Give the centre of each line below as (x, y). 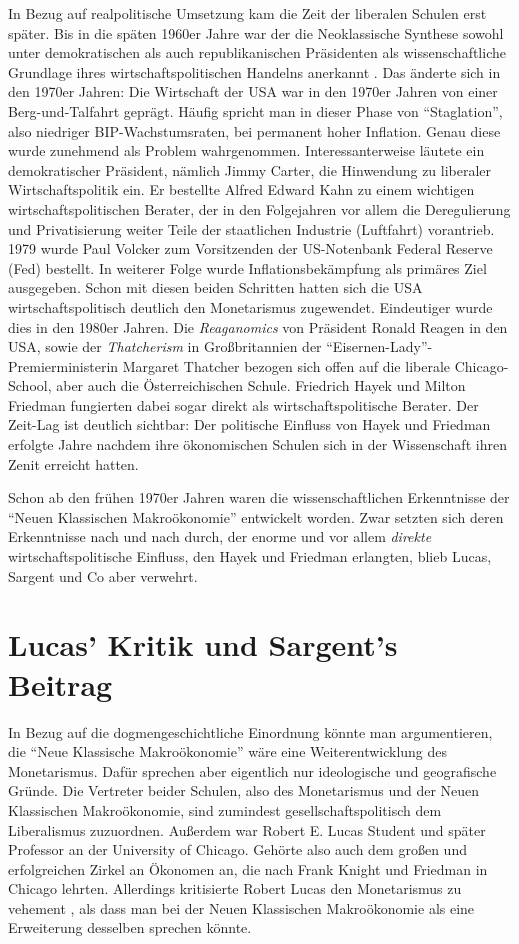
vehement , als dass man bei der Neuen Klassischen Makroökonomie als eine (241, 907)
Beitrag (60, 683)
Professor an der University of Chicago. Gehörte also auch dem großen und (237, 849)
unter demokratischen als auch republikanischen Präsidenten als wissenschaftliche (257, 52)
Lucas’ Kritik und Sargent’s (203, 644)
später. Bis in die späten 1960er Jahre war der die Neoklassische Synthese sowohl (256, 32)
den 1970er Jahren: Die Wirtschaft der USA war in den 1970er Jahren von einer (253, 91)
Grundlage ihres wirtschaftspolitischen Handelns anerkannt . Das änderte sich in (254, 71)
